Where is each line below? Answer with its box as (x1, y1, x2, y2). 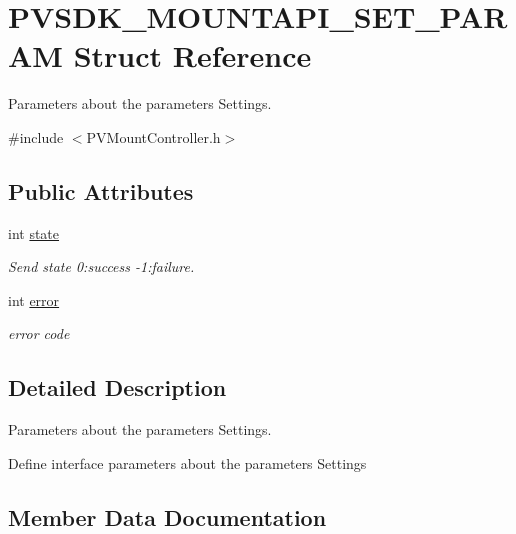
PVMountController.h (86, 126, 221, 147)
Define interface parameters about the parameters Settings (8, 452, 367, 473)
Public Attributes (8, 175, 194, 206)
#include (8, 126, 64, 147)
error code (8, 323, 70, 344)
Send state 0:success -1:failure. (8, 256, 195, 277)
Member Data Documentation (8, 501, 327, 532)
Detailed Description (8, 372, 227, 403)
